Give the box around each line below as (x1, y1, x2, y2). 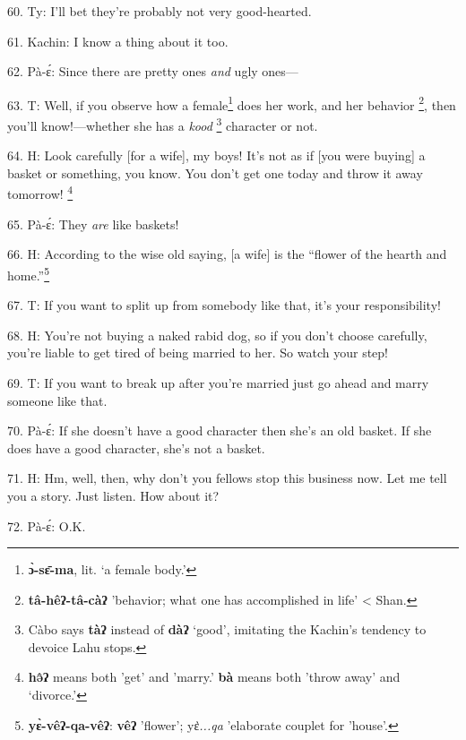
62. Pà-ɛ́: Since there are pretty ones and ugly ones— (7, 62, 298, 81)
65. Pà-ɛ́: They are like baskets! (7, 214, 179, 233)
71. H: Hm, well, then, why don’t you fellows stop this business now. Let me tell (7, 469, 447, 487)
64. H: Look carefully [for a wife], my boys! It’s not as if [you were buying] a (7, 146, 426, 165)
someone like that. (7, 391, 108, 409)
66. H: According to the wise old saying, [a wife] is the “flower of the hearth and (7, 245, 447, 263)
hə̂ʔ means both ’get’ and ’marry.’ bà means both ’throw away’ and (28, 667, 401, 686)
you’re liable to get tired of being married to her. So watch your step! (7, 343, 388, 362)
